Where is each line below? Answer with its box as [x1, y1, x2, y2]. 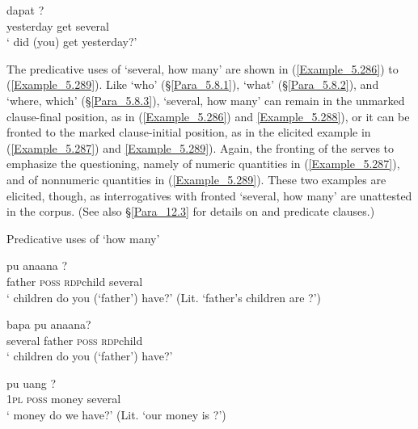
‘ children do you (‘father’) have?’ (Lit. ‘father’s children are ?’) [6, 288, 322, 305]
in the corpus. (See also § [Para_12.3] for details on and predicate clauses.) [6, 203, 375, 220]
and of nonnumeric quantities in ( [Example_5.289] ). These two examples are [6, 170, 386, 187]
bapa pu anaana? [6, 316, 91, 333]
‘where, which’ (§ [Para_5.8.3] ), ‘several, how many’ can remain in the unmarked [6, 91, 405, 108]
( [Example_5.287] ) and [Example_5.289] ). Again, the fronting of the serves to [6, 139, 395, 156]
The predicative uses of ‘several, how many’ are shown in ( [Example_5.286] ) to [6, 60, 399, 77]
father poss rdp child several [6, 272, 143, 289]
